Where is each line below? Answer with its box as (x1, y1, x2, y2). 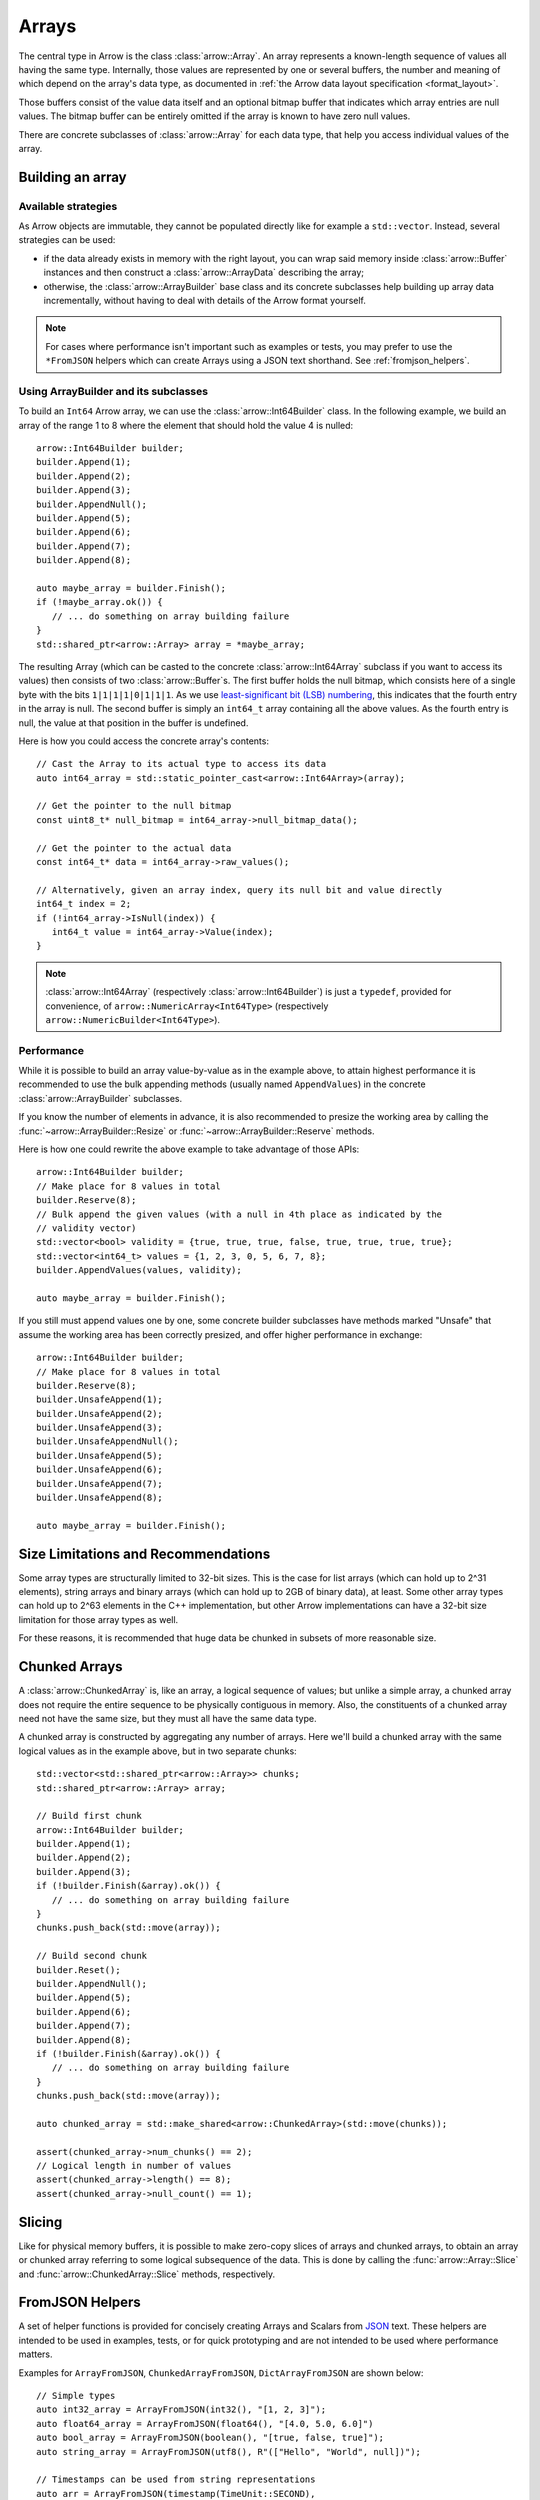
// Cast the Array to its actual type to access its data (36, 758, 327, 770)
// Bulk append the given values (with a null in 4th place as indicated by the (36, 1208, 443, 1220)
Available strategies (18, 199, 118, 213)
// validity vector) (36, 1222, 137, 1234)
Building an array (18, 168, 127, 185)
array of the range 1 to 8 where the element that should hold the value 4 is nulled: (18, 419, 354, 431)
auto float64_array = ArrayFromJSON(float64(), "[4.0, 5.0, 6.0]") (36, 2418, 374, 2429)
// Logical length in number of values (36, 2160, 232, 2172)
